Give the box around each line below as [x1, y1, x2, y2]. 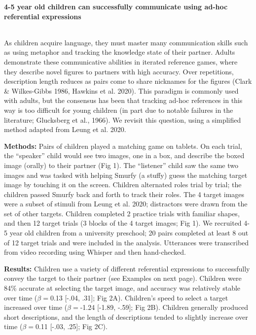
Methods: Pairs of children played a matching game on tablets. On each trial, [4, 140, 242, 151]
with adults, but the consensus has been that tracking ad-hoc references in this [4, 95, 243, 105]
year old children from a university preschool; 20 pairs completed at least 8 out [9, 228, 249, 238]
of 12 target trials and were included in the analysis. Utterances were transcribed [4, 237, 249, 247]
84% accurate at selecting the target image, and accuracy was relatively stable [4, 283, 241, 293]
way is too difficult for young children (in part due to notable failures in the [4, 104, 233, 115]
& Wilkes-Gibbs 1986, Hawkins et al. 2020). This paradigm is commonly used [4, 85, 239, 96]
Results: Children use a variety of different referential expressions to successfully [4, 263, 250, 273]
